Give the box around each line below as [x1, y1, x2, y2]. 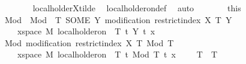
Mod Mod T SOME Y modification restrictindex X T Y [4, 13, 232, 25]
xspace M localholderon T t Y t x [17, 25, 155, 37]
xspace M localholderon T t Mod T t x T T [17, 48, 218, 60]
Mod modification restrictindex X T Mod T [4, 36, 174, 49]
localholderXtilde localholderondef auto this [32, 2, 241, 14]
